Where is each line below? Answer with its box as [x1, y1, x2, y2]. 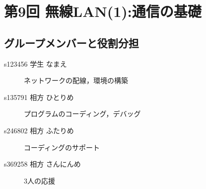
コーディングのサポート [24, 142, 100, 152]
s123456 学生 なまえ [4, 58, 67, 69]
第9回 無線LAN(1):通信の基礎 [4, 1, 202, 21]
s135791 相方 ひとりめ [4, 92, 74, 102]
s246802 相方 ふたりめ [4, 125, 74, 135]
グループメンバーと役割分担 [4, 35, 139, 50]
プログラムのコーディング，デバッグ [24, 108, 141, 119]
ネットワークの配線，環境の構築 [24, 75, 128, 86]
